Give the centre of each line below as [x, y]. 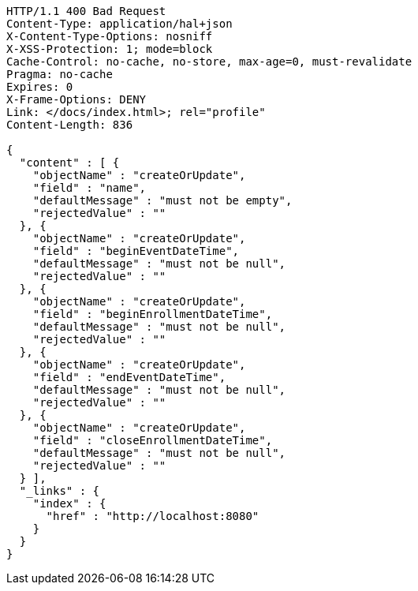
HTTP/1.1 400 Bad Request [86, 11]
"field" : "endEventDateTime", [129, 377]
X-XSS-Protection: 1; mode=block [110, 49]
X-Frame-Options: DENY [77, 99]
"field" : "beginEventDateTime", [136, 251]
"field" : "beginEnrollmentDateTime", [153, 314]
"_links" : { [60, 491]
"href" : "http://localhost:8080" [153, 516]
